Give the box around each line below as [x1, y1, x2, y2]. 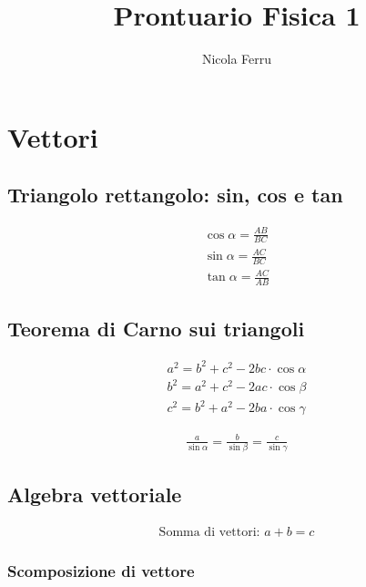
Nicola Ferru [201, 49, 272, 68]
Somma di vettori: [158, 526, 260, 540]
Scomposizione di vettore [7, 560, 195, 582]
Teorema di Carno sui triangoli [7, 314, 305, 342]
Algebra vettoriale [7, 480, 182, 509]
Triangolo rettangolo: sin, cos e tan [7, 180, 343, 209]
